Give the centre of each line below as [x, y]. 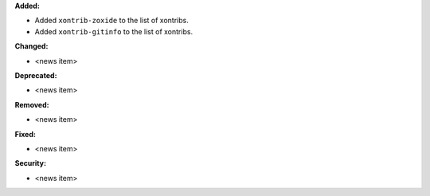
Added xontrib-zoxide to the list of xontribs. [111, 21]
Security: [31, 163]
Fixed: [25, 134]
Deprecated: [36, 75]
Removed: [32, 104]
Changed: [31, 46]
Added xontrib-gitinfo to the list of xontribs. [114, 31]
